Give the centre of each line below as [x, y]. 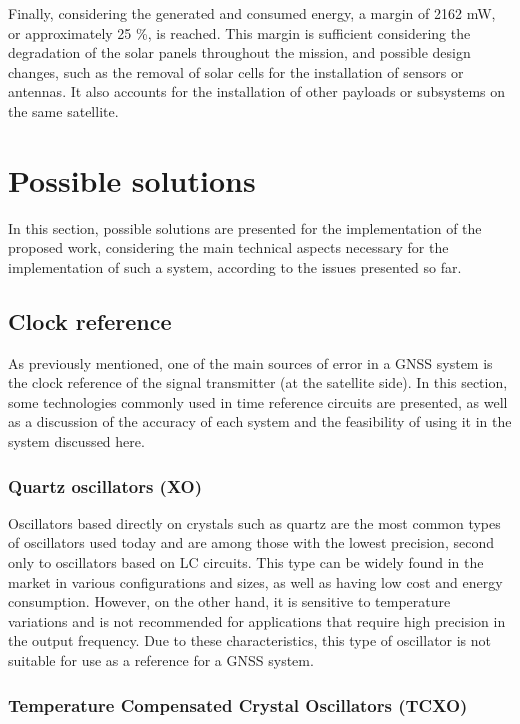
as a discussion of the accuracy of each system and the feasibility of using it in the [260, 421]
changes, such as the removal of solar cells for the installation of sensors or [236, 71]
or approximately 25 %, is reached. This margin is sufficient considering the [239, 32]
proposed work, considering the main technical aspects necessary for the [228, 247]
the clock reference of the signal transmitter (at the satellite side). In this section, [258, 382]
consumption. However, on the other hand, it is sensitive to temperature [229, 601]
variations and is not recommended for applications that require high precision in [257, 620]
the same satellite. [63, 110]
